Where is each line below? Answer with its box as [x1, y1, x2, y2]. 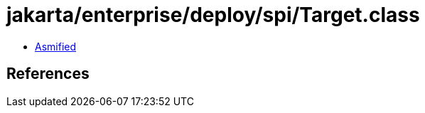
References [6, 65, 90, 83]
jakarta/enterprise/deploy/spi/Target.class [6, 3, 420, 27]
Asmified [35, 40, 77, 53]
